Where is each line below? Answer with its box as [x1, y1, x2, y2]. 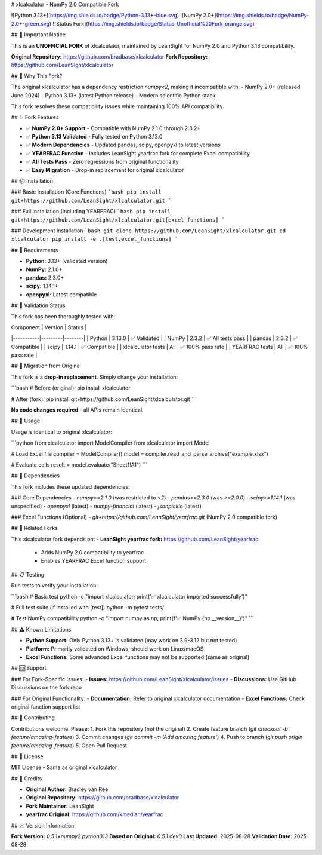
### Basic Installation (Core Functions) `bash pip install [11, 188, 162, 195]
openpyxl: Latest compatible [26, 290, 97, 298]
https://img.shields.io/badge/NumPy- [218, 12, 309, 19]
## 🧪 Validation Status [11, 302, 66, 309]
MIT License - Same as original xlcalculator [11, 764, 117, 771]
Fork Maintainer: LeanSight [26, 802, 95, 810]
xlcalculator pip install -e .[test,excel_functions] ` [11, 236, 178, 243]
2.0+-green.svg [11, 20, 50, 27]
